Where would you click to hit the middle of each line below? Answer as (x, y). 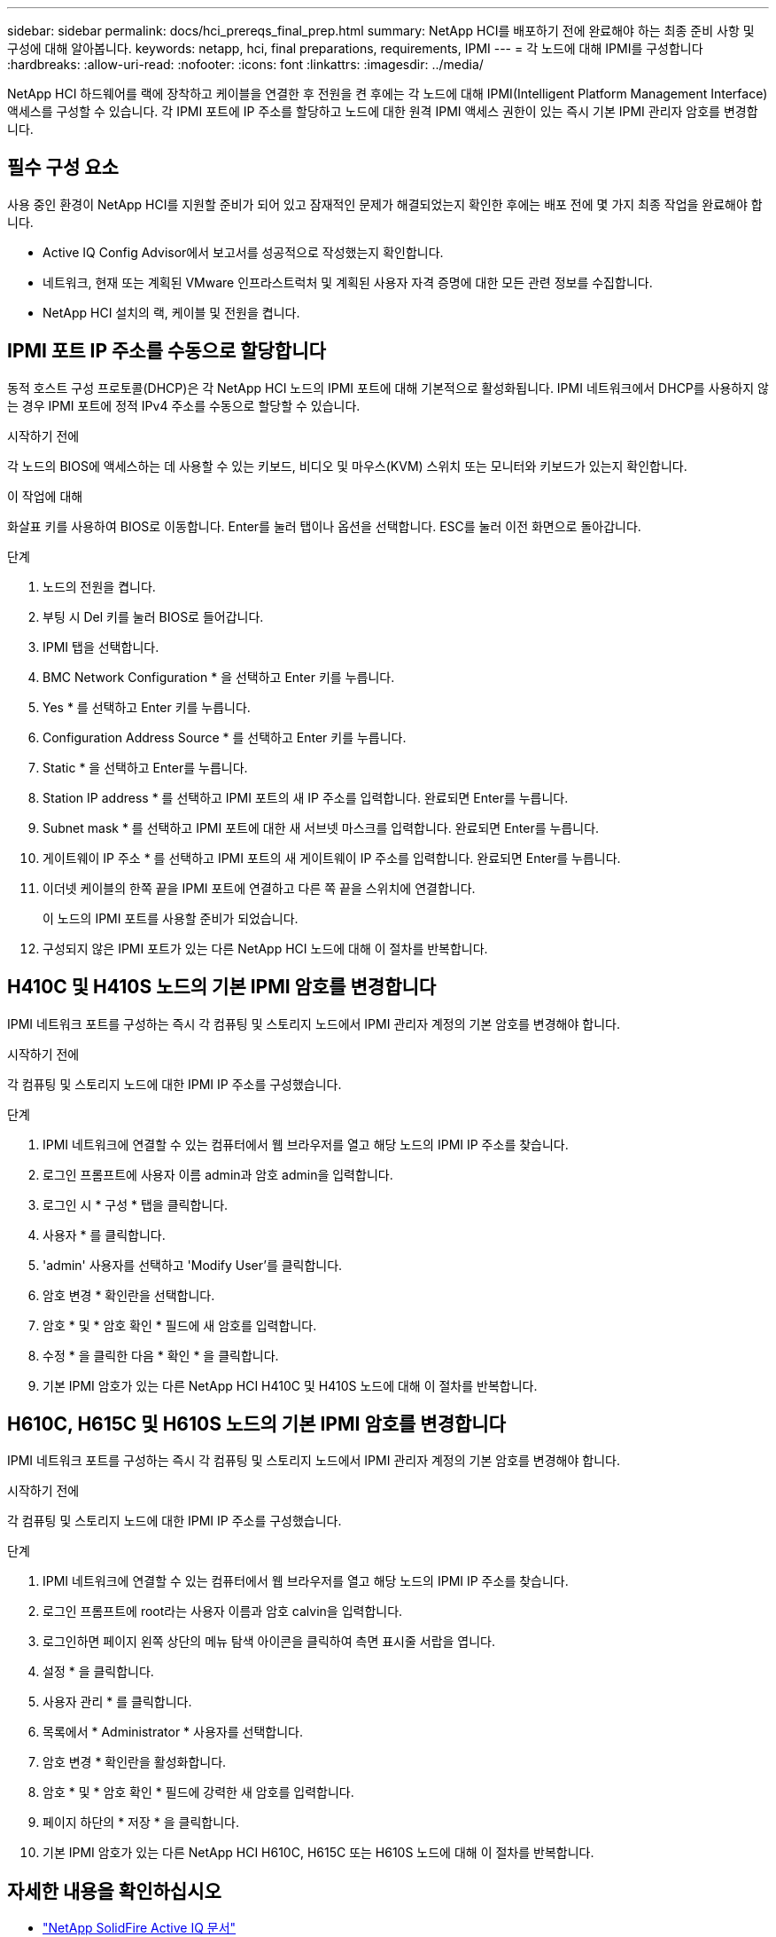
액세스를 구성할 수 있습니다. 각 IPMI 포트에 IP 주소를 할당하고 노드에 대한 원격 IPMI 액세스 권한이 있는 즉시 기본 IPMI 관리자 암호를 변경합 (383, 111)
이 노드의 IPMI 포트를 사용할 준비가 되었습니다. (171, 918)
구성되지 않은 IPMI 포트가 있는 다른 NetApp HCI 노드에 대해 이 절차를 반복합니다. (265, 948)
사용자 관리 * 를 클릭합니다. (117, 1702)
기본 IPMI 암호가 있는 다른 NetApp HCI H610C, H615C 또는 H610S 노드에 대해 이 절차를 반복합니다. (318, 1853)
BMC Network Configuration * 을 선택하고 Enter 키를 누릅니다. (219, 677)
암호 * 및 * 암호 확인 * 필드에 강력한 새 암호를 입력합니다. (198, 1792)
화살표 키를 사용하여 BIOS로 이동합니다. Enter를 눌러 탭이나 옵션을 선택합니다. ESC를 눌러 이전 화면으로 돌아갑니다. (324, 526)
